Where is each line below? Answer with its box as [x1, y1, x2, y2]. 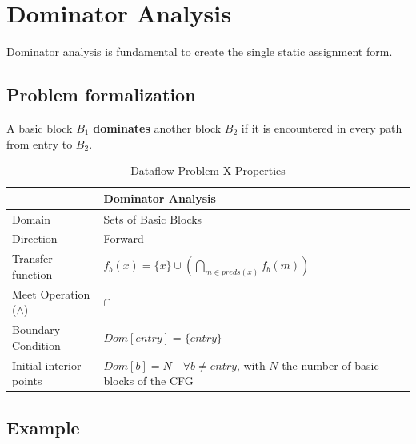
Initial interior [12, 356, 82, 373]
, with [236, 356, 266, 373]
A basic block [6, 119, 73, 136]
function [12, 265, 53, 282]
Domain [12, 210, 51, 227]
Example [6, 414, 80, 439]
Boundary [12, 321, 61, 338]
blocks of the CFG [103, 372, 194, 389]
